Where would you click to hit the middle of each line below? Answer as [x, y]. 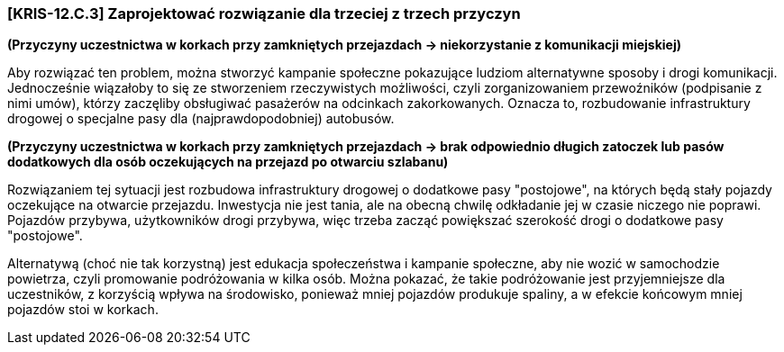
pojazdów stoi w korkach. [83, 310]
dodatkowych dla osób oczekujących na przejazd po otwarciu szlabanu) [228, 162]
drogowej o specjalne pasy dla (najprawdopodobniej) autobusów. [201, 119]
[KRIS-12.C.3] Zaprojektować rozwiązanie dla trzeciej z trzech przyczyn [264, 14]
